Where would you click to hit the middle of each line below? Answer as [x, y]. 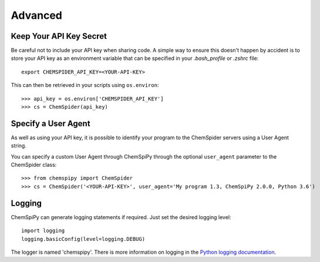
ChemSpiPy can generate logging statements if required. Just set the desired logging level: [121, 217]
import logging [43, 231]
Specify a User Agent [50, 123]
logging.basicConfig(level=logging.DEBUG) [83, 239]
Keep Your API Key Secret [59, 36]
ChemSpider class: [34, 165]
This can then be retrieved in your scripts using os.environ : [85, 85]
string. [18, 146]
